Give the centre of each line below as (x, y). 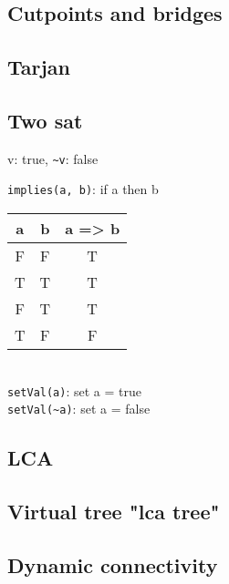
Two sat (45, 120)
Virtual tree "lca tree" (114, 512)
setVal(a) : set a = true (74, 390)
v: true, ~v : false (53, 158)
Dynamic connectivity (113, 564)
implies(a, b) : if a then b (83, 189)
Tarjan (39, 67)
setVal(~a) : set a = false (79, 409)
